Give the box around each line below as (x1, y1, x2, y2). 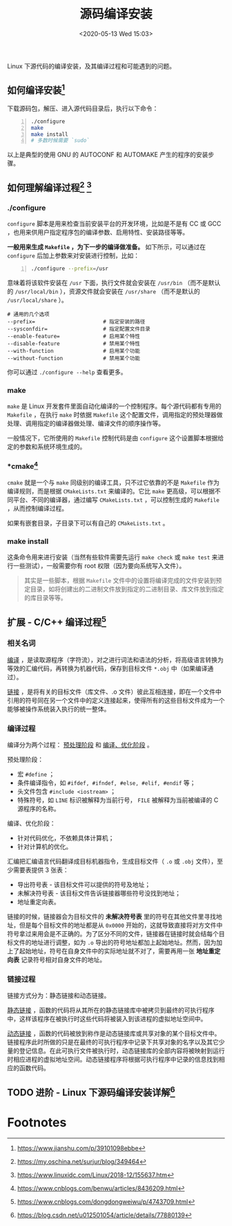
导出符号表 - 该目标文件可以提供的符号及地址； (17, 881, 151, 889)
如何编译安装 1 (7, 82, 66, 97)
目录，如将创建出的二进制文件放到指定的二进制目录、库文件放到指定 (30, 585, 224, 594)
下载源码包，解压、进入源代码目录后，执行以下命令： (7, 104, 159, 113)
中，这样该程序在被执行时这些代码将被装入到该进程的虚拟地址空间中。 (7, 1015, 207, 1023)
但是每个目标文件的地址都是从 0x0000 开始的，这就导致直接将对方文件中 (19, 921, 223, 929)
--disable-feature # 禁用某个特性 (7, 340, 140, 347)
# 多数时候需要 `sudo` (30, 137, 90, 144)
